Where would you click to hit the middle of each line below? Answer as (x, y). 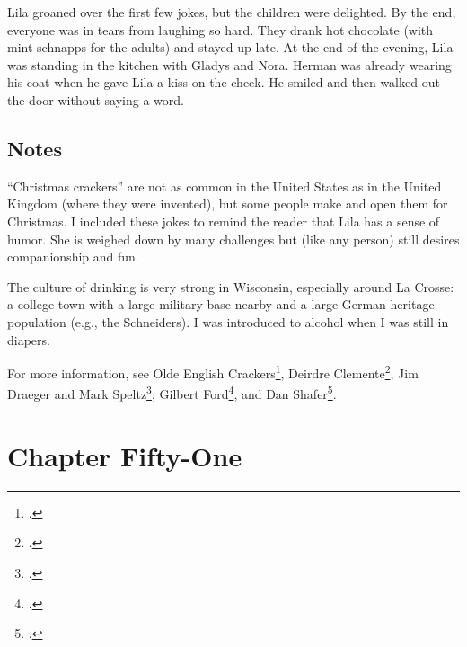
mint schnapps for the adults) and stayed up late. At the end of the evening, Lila (230, 47)
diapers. (29, 339)
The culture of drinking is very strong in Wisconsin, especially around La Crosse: (231, 286)
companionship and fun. (73, 257)
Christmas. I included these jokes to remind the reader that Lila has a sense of (224, 221)
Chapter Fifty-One (125, 455)
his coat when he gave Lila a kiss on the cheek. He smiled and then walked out (224, 82)
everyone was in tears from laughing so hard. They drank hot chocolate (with (220, 29)
